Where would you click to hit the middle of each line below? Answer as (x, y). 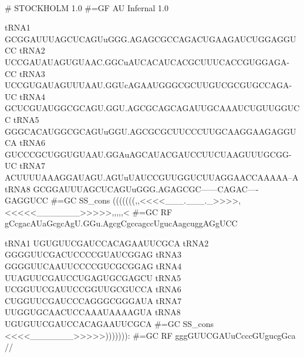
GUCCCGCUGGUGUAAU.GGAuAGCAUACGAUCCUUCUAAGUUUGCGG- (148, 154)
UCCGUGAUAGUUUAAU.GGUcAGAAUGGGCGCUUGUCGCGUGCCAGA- (148, 85)
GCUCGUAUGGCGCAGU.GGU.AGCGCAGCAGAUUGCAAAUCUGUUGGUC (152, 108)
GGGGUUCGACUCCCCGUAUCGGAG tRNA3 (93, 254)
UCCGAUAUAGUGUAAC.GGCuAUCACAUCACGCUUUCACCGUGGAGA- (147, 61)
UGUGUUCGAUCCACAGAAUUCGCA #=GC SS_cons (109, 324)
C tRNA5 (22, 119)
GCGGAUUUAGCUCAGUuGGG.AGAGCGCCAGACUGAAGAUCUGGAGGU (151, 39)
